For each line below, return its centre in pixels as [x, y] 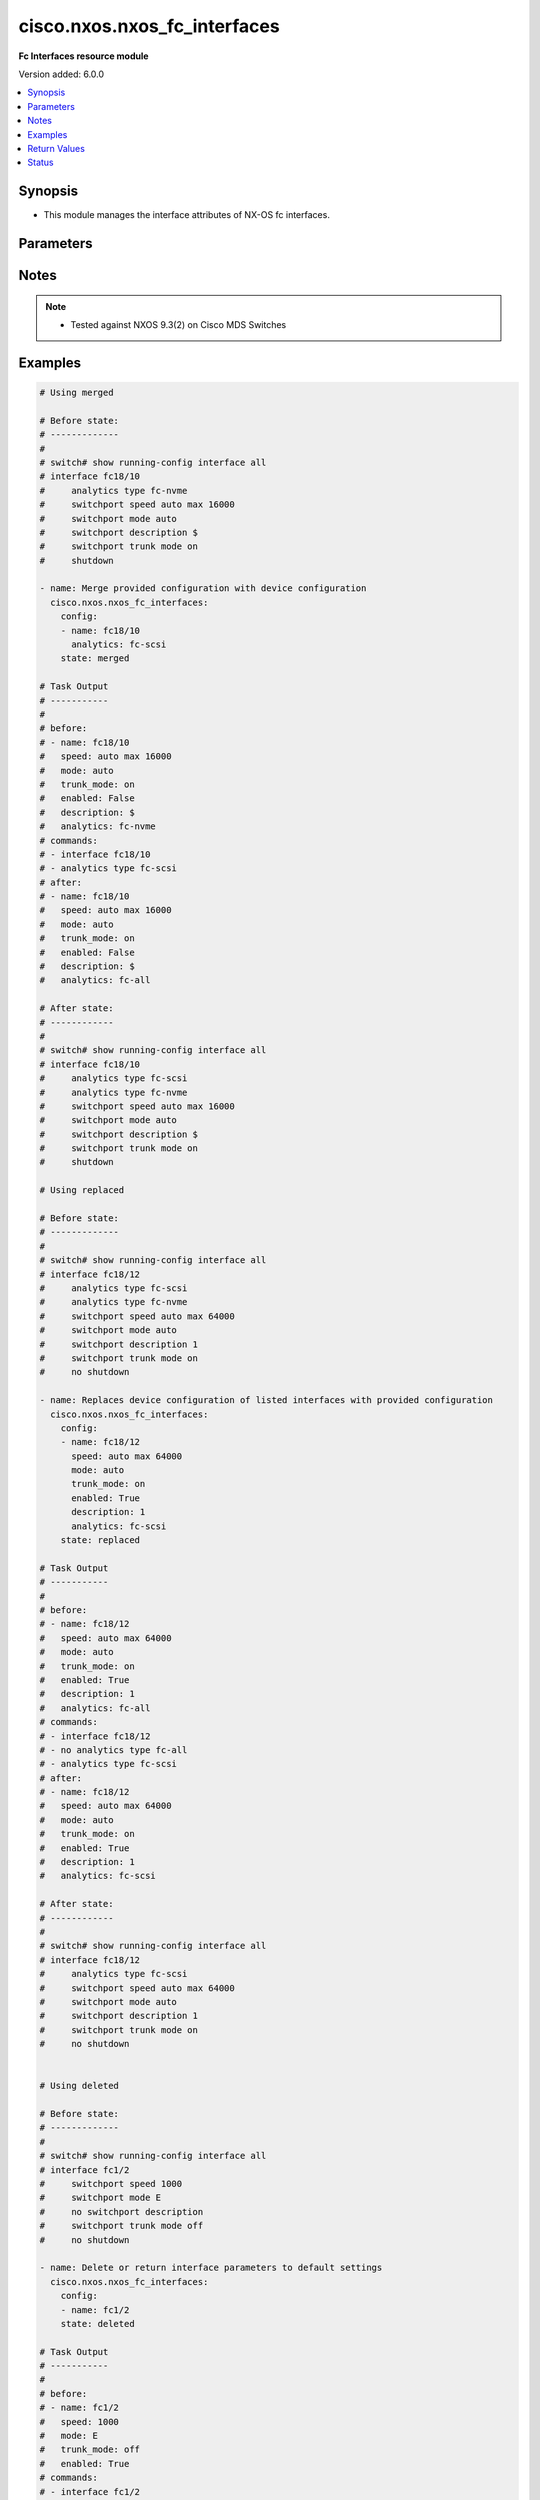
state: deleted [97, 2323]
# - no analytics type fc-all [113, 1749]
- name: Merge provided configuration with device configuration [203, 588]
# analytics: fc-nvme [98, 826]
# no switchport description [121, 2211]
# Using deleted [79, 2086]
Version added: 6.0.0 [61, 74]
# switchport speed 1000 [111, 2183]
